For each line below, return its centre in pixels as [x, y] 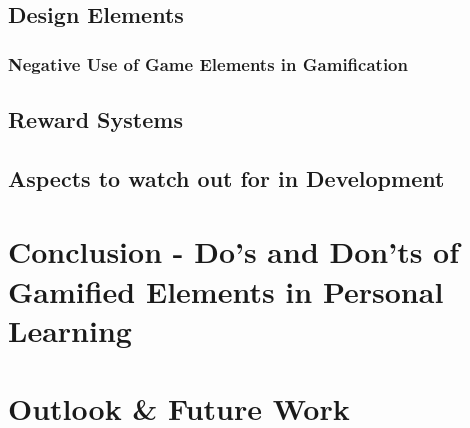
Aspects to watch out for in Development [226, 177]
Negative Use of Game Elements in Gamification [208, 63]
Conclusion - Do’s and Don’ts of [234, 251]
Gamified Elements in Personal [226, 290]
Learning [70, 329]
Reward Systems [95, 119]
